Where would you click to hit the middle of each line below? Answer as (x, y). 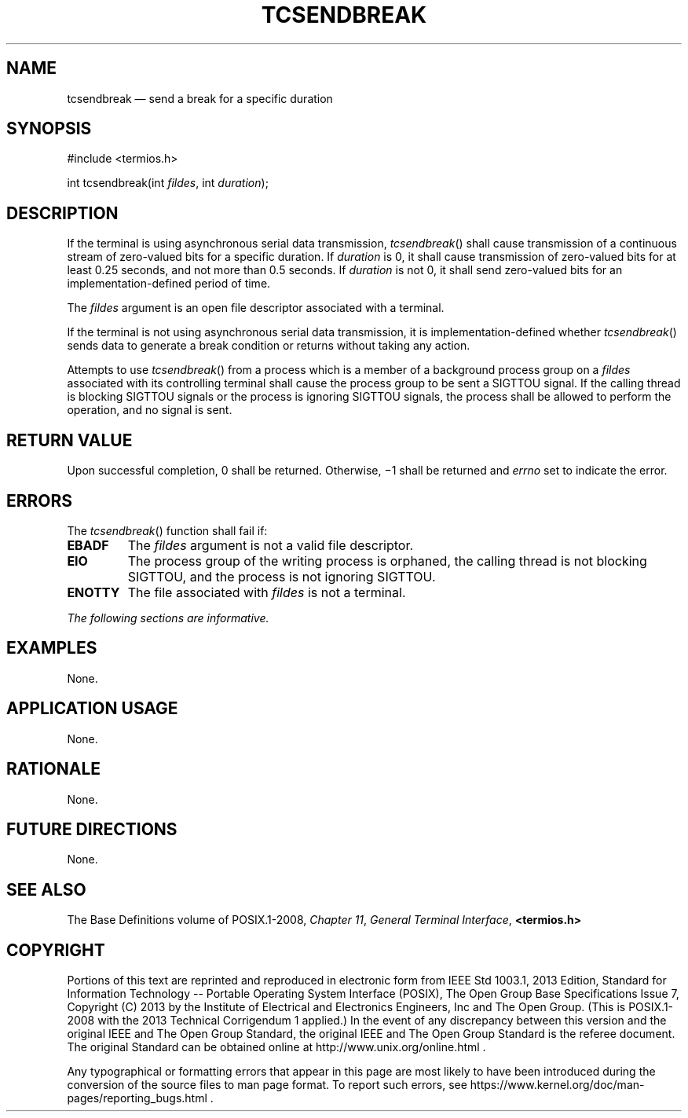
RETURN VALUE (70, 440)
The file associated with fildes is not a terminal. (267, 592)
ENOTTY (93, 592)
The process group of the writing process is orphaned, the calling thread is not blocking (387, 561)
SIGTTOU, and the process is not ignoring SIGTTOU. (282, 576)
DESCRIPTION (62, 213)
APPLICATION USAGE (92, 709)
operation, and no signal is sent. (150, 410)
